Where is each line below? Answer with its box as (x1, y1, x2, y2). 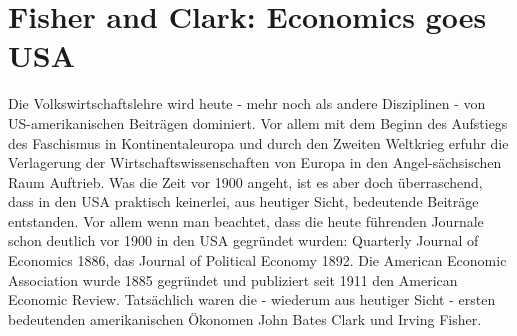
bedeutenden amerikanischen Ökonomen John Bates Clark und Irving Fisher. (8, 308, 482, 329)
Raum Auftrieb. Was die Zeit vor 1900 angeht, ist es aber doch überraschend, (8, 171, 483, 192)
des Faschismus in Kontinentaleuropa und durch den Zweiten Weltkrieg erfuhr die (8, 132, 509, 153)
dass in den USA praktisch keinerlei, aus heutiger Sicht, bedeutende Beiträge (8, 191, 479, 212)
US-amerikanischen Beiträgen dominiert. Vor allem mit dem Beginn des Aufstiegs (8, 112, 508, 133)
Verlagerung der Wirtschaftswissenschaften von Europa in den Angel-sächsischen (8, 152, 502, 173)
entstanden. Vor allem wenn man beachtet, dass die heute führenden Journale (8, 210, 484, 231)
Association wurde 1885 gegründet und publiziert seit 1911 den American (8, 269, 458, 290)
